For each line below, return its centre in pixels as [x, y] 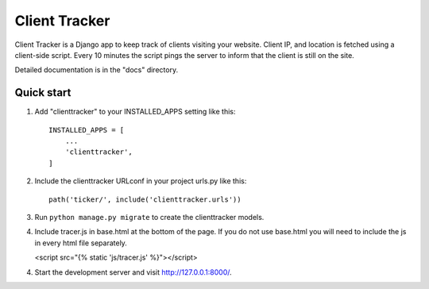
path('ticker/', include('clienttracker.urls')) [145, 199]
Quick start [43, 92]
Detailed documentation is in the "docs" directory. [97, 70]
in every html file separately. [81, 243]
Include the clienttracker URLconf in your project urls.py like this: [141, 181]
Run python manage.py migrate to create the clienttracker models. [149, 217]
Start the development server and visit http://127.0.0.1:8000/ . [133, 272]
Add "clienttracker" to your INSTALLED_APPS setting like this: [135, 112]
